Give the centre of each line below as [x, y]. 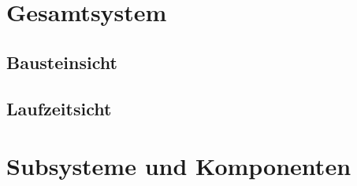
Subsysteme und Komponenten [179, 166]
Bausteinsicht [62, 62]
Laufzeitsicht [59, 108]
